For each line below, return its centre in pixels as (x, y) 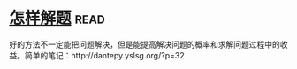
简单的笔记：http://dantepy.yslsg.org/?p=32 (104, 55)
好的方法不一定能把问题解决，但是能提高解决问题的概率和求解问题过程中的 (145, 44)
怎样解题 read (57, 18)
